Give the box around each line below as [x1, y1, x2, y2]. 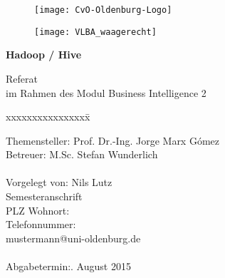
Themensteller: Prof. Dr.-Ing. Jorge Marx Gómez [6, 133, 220, 148]
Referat [6, 71, 38, 86]
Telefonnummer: [6, 217, 76, 232]
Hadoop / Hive [6, 47, 82, 62]
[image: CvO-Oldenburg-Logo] [34, 5, 172, 15]
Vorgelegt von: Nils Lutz [6, 175, 112, 190]
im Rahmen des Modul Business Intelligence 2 [6, 85, 206, 100]
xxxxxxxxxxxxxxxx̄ [6, 109, 90, 124]
